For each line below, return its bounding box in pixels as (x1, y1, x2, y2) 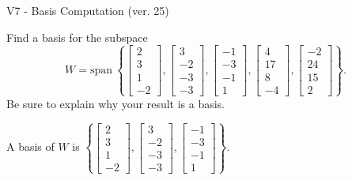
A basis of (6, 138, 55, 155)
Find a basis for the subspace (6, 28, 148, 45)
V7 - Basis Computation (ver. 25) (6, 2, 169, 18)
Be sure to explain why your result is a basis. (6, 95, 225, 111)
